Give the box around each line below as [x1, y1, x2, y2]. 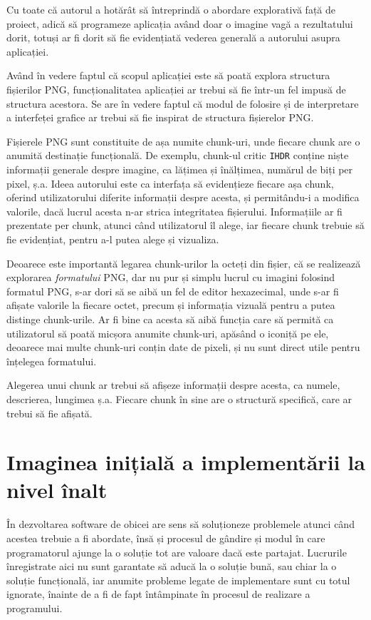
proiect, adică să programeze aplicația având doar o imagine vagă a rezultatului [6, 16, 353, 31]
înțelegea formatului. [6, 353, 97, 368]
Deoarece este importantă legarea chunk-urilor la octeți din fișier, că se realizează [6, 255, 361, 270]
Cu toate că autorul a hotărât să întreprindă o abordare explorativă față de [6, 2, 335, 16]
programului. [6, 600, 63, 615]
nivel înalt [6, 475, 108, 504]
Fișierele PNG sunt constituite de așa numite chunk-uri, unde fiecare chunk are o [6, 133, 360, 148]
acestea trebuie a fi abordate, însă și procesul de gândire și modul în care [6, 531, 325, 545]
